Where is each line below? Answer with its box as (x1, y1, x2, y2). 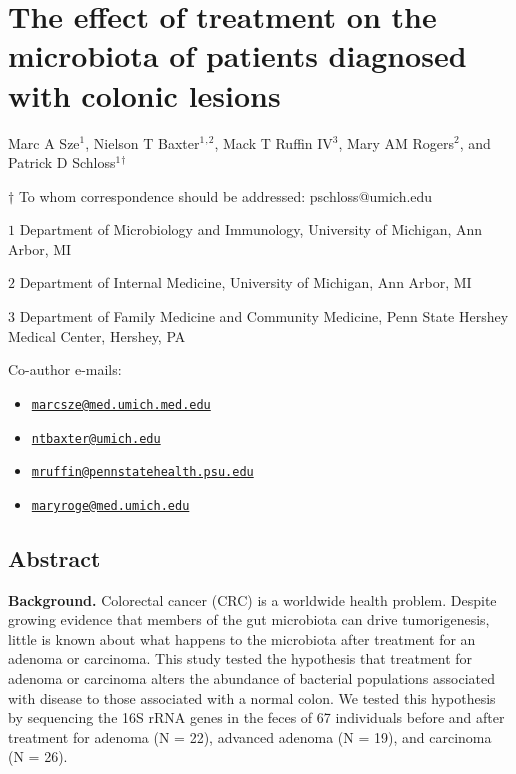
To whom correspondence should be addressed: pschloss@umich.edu (18, 185, 433, 206)
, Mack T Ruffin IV (214, 132, 333, 153)
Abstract (8, 542, 101, 573)
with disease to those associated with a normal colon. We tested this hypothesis (8, 687, 496, 708)
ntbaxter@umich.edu (31, 431, 161, 446)
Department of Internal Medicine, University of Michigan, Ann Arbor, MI (19, 272, 472, 293)
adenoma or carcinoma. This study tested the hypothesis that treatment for (8, 648, 473, 669)
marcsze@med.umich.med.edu (31, 397, 211, 412)
